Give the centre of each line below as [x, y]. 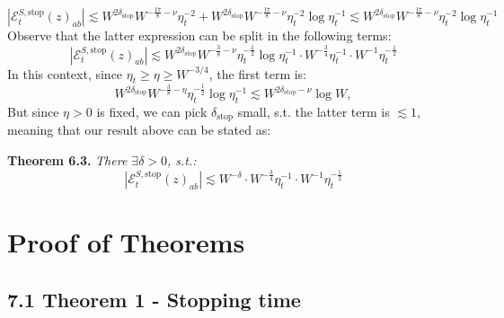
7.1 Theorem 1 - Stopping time [154, 299]
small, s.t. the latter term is [314, 111]
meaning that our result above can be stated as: [139, 130]
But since [33, 111]
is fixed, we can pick [152, 111]
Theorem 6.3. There [67, 159]
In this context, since [65, 73]
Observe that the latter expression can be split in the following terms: [199, 35]
